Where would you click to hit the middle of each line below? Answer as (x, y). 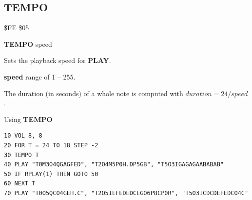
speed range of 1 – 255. (40, 76)
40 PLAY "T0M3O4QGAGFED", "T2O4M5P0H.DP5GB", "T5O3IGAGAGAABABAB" (114, 165)
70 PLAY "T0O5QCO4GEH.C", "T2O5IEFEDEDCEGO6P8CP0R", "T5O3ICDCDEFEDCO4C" (126, 193)
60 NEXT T (20, 184)
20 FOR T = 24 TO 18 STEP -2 (51, 145)
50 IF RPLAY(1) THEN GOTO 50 (51, 174)
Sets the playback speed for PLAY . (58, 60)
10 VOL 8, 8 (23, 136)
